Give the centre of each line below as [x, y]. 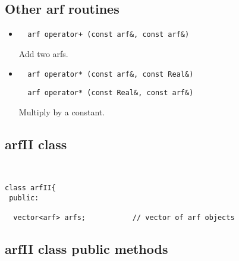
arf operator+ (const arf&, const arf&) [109, 35]
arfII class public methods [87, 248]
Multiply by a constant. [62, 111]
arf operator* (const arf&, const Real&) [111, 75]
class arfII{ [30, 188]
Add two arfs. [43, 53]
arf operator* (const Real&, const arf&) [111, 93]
